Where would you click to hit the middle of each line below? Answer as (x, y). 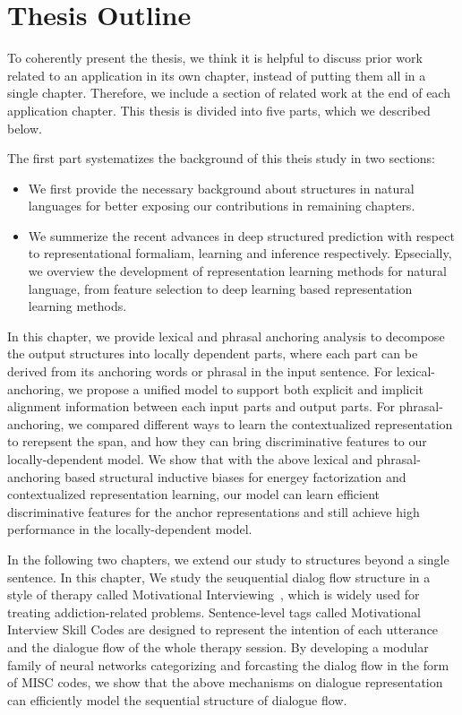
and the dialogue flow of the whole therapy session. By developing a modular (218, 646)
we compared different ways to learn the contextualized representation (261, 423)
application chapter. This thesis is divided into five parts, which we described (219, 110)
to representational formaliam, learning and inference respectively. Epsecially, (240, 253)
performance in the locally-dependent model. (130, 529)
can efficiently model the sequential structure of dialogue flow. (177, 699)
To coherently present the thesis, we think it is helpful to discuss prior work (215, 58)
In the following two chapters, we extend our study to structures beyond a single (228, 559)
